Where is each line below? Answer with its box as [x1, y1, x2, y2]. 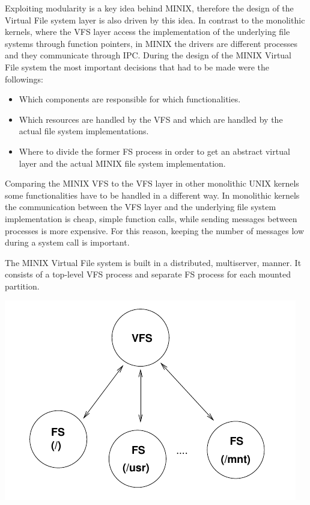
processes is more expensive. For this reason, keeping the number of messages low [5, 224, 305, 237]
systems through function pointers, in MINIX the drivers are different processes [5, 37, 297, 49]
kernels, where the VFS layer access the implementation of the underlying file [5, 25, 290, 38]
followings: [5, 72, 43, 85]
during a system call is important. [5, 236, 130, 249]
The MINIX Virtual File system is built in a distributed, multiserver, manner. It [5, 256, 302, 268]
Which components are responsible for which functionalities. [19, 93, 241, 105]
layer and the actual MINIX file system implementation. [19, 156, 226, 169]
